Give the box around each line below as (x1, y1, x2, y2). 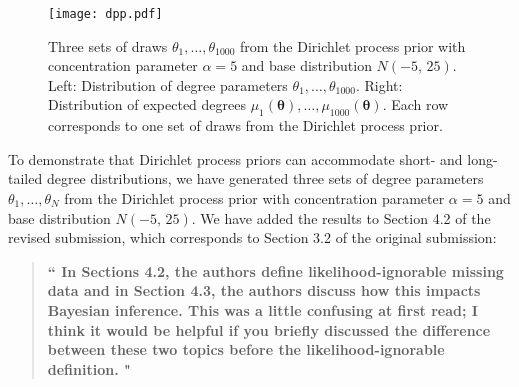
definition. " (47, 358, 131, 379)
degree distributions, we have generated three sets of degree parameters (46, 168, 484, 189)
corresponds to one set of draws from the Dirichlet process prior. (48, 115, 443, 136)
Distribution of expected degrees (48, 94, 246, 115)
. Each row (382, 94, 449, 115)
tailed (8, 168, 43, 189)
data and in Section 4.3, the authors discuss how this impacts (47, 280, 481, 301)
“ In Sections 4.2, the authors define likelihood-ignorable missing (47, 260, 504, 281)
